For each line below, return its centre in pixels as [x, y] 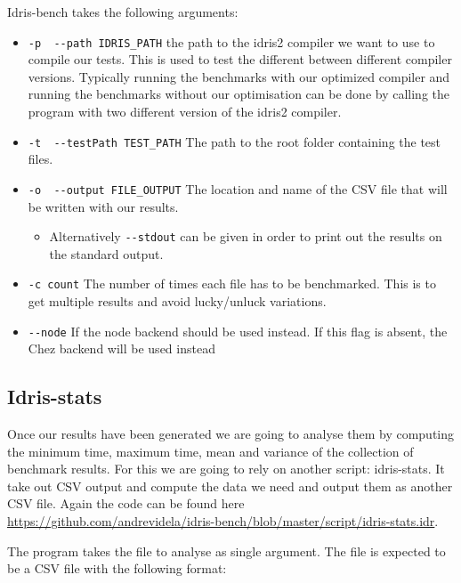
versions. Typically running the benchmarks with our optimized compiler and [239, 76]
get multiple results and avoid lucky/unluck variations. [177, 301]
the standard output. [106, 253]
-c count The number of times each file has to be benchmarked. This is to [232, 283]
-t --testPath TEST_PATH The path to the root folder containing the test [235, 141]
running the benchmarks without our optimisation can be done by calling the [239, 94]
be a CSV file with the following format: [117, 568]
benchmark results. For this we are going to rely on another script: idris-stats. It [226, 469]
